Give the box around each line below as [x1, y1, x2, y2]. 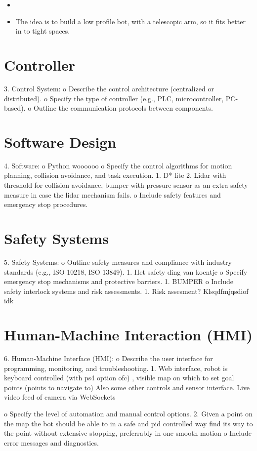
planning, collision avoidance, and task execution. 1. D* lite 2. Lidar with [4, 170, 226, 180]
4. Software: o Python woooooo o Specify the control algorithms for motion [4, 160, 232, 170]
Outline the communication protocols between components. [33, 103, 213, 113]
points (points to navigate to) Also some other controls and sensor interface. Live [4, 382, 250, 392]
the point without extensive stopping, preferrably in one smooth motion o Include [4, 428, 252, 438]
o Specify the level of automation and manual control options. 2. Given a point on [4, 408, 253, 418]
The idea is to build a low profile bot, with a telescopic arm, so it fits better [15, 16, 246, 26]
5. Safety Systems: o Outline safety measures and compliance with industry [4, 256, 232, 267]
